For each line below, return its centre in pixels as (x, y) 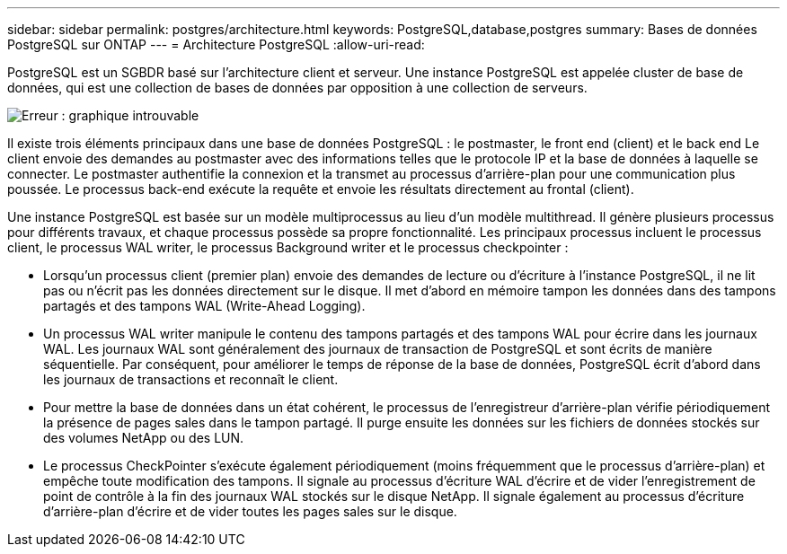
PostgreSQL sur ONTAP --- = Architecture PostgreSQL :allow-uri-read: (216, 44)
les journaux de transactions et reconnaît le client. (191, 379)
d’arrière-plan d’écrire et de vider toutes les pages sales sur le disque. (250, 511)
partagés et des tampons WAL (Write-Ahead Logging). (204, 306)
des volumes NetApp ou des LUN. (144, 438)
